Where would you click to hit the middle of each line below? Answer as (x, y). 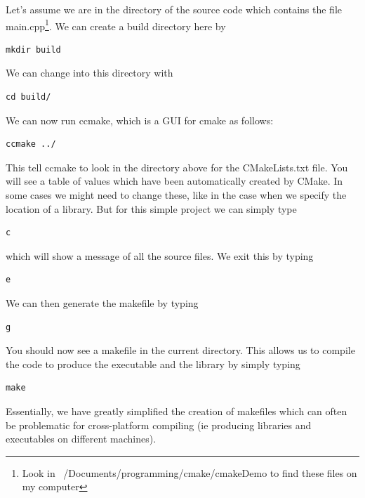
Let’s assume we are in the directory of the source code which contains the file (174, 9)
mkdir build (33, 50)
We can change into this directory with (89, 73)
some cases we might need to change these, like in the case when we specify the (176, 195)
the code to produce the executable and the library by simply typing (153, 363)
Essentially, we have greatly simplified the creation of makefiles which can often (177, 411)
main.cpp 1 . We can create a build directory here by (116, 25)
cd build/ (28, 97)
